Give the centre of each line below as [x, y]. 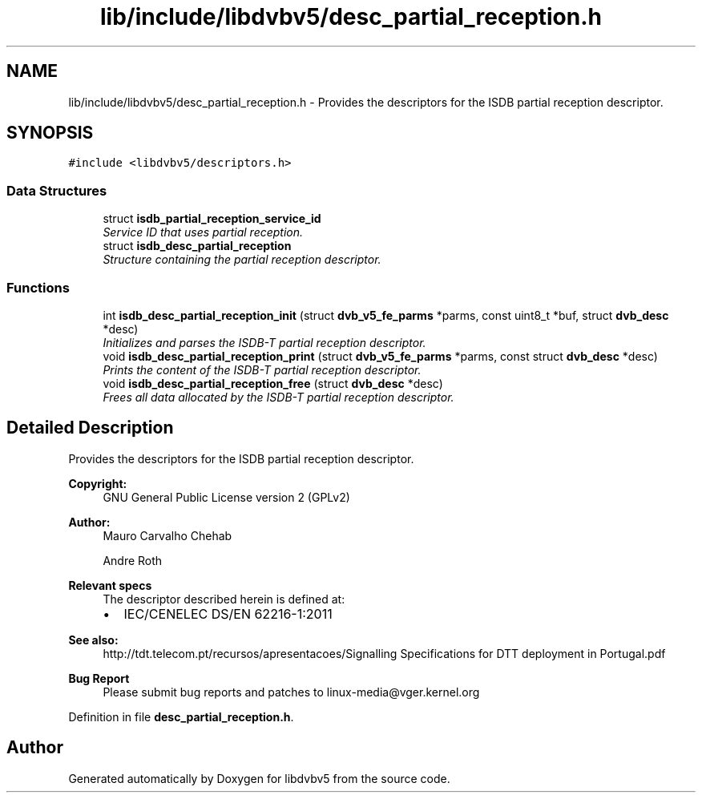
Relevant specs [110, 585]
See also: [93, 640]
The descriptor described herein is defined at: [224, 599]
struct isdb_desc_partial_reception [197, 246]
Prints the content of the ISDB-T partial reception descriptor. [262, 369]
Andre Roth [133, 560]
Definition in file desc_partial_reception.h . [181, 716]
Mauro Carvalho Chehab [167, 535]
